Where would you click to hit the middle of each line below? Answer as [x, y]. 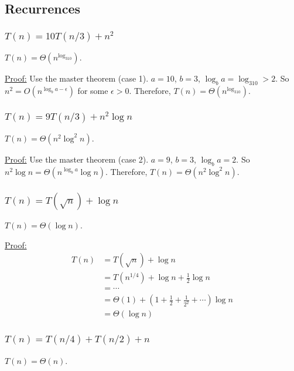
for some [93, 91]
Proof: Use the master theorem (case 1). [77, 78]
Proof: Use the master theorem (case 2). [77, 159]
